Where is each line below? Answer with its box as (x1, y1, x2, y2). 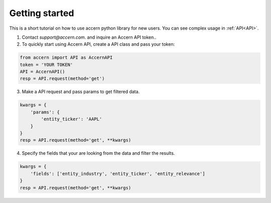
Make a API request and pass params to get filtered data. (22, 88, 140, 95)
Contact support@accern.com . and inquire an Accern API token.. (22, 34, 157, 40)
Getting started (9, 8, 74, 19)
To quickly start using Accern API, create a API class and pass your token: (22, 41, 175, 47)
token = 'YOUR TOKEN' (20, 62, 73, 67)
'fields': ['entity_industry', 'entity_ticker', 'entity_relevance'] (30, 171, 205, 176)
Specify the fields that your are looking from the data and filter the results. (22, 150, 175, 156)
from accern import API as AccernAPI (20, 55, 113, 60)
